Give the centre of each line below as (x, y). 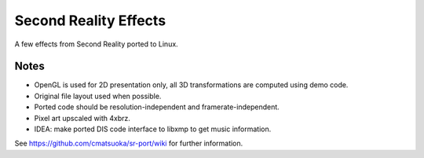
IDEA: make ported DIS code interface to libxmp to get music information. (153, 129)
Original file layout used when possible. (98, 96)
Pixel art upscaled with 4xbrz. (82, 118)
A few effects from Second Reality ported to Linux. (96, 44)
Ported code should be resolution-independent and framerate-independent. (157, 107)
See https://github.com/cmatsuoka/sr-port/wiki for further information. (129, 143)
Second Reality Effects (90, 20)
